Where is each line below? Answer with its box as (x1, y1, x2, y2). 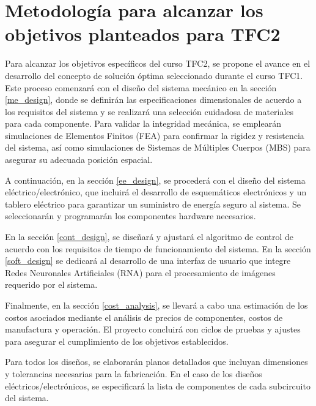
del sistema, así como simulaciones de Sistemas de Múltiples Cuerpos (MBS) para (5, 141, 310, 154)
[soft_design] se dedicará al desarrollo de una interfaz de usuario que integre (5, 254, 291, 267)
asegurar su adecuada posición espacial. (5, 153, 153, 166)
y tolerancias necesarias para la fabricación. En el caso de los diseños (5, 367, 262, 380)
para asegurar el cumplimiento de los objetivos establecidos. (5, 334, 229, 347)
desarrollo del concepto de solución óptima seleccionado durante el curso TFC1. (5, 69, 303, 81)
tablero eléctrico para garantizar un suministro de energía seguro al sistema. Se (5, 197, 301, 210)
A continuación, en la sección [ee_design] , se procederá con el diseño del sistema (5, 173, 306, 186)
